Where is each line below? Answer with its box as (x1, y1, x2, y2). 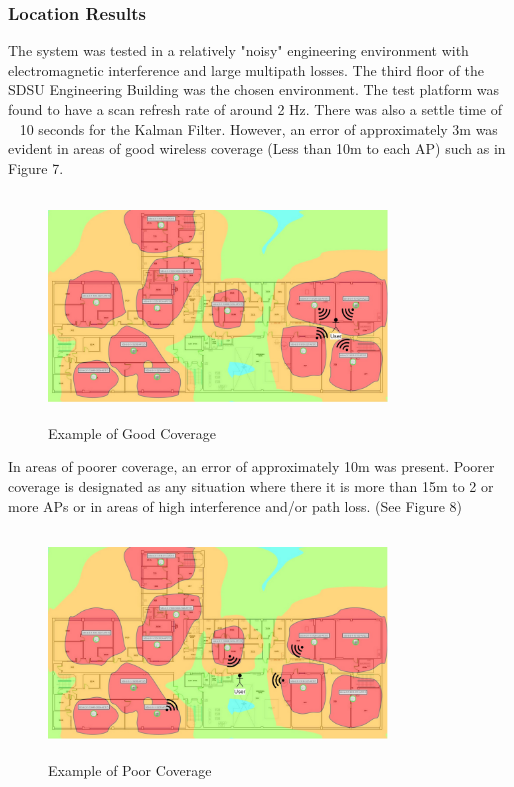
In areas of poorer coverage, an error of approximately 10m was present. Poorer (8, 456, 495, 477)
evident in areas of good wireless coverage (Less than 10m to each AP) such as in (8, 138, 506, 159)
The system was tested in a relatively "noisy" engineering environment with (8, 40, 469, 61)
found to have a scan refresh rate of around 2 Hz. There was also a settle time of (8, 99, 503, 119)
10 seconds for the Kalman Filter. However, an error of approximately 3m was (19, 118, 498, 139)
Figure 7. (8, 157, 64, 178)
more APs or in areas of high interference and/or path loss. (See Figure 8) (8, 495, 463, 516)
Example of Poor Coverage (48, 760, 212, 781)
